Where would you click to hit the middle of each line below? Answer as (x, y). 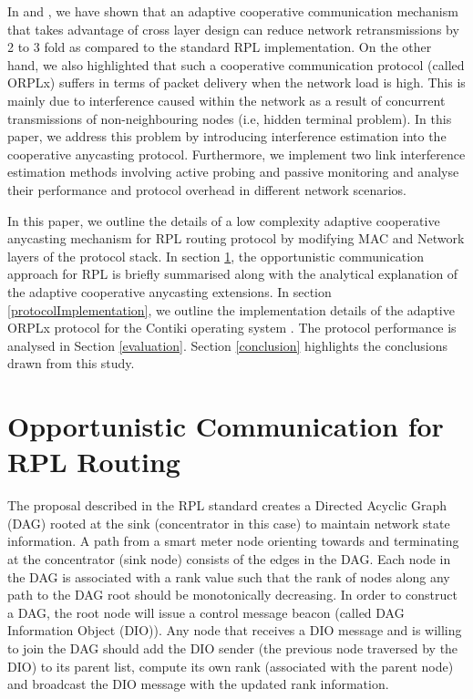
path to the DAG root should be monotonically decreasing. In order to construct (232, 595)
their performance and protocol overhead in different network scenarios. (207, 189)
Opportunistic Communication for (226, 426)
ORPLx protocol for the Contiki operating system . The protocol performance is (232, 328)
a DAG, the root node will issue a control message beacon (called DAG (206, 612)
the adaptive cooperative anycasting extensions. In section (170, 291)
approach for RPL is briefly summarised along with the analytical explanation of (233, 274)
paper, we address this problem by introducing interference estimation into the (227, 136)
